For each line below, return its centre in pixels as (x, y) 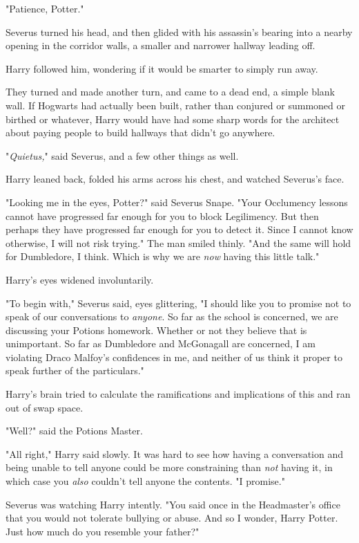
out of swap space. (45, 407)
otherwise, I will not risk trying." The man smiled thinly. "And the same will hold (178, 242)
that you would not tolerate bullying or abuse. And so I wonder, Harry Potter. (172, 518)
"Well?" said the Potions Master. (74, 431)
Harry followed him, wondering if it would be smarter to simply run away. (162, 68)
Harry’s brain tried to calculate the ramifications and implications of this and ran (178, 394)
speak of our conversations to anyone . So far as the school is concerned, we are (172, 316)
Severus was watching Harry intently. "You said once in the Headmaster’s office (173, 504)
